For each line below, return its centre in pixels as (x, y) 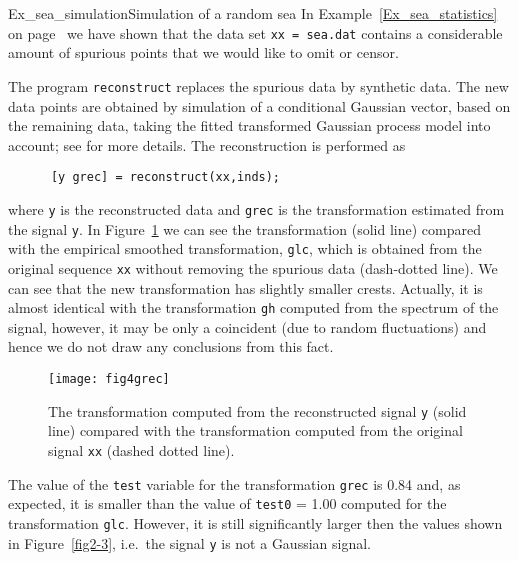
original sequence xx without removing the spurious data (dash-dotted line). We (253, 267)
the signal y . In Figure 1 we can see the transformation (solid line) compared (244, 228)
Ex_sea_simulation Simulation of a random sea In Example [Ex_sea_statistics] (253, 13)
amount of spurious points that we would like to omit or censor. (203, 52)
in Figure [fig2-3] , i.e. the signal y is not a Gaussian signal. (189, 542)
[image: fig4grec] (109, 379)
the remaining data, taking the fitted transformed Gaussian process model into (249, 125)
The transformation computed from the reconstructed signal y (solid (257, 410)
